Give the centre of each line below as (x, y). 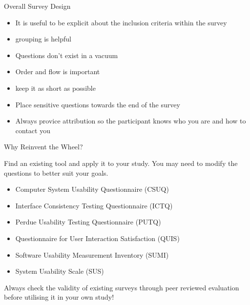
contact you (33, 130)
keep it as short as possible (55, 88)
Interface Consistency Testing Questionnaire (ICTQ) (94, 205)
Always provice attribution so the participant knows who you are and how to (131, 121)
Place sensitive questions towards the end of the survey (98, 104)
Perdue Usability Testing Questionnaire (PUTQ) (88, 222)
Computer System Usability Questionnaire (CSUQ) (92, 189)
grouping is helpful (43, 39)
